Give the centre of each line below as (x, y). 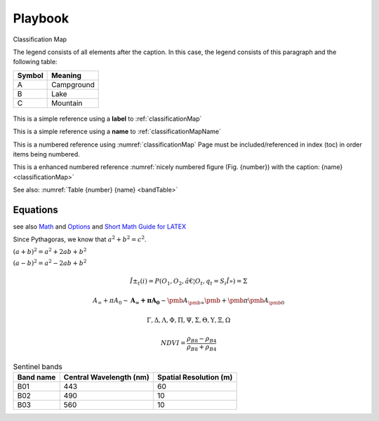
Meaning (67, 75)
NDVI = (173, 343)
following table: (35, 62)
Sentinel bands (38, 366)
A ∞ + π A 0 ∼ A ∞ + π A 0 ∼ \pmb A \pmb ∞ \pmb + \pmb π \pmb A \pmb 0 (188, 302)
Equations (36, 209)
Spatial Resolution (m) (195, 377)
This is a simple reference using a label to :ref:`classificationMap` (107, 119)
